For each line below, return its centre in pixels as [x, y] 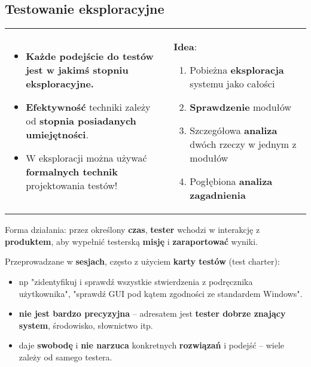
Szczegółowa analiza [234, 131]
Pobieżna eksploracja [237, 70]
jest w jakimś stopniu [77, 70]
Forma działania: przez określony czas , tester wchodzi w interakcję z [132, 230]
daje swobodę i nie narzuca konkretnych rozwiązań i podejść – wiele [152, 345]
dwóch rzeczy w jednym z [243, 144]
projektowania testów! [72, 186]
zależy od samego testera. [65, 357]
